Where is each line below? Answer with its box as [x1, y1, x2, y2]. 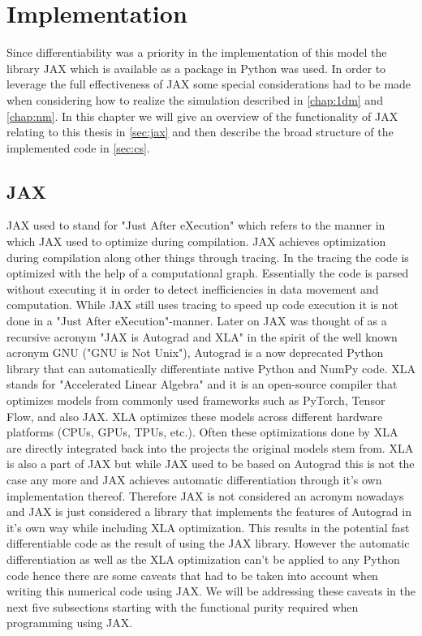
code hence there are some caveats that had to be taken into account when [6, 566, 378, 583]
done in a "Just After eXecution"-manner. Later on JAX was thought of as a [6, 312, 387, 329]
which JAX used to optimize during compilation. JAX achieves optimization [6, 233, 386, 250]
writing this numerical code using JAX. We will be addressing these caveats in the [6, 582, 416, 599]
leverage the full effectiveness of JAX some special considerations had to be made [6, 75, 411, 92]
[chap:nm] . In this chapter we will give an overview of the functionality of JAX [6, 107, 398, 124]
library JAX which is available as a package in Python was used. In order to [6, 59, 386, 76]
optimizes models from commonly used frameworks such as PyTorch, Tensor [6, 392, 385, 409]
